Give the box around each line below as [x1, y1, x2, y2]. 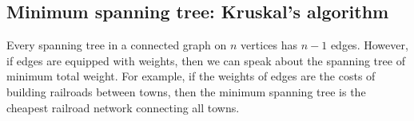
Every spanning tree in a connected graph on [6, 37, 227, 53]
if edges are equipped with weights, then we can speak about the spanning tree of [6, 52, 405, 68]
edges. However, [330, 37, 408, 53]
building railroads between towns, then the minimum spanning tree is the [6, 83, 366, 100]
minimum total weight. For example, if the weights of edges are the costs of [6, 68, 376, 84]
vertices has [241, 37, 298, 53]
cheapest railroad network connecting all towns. [6, 99, 240, 115]
